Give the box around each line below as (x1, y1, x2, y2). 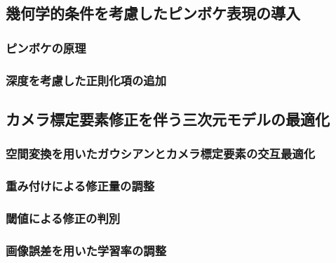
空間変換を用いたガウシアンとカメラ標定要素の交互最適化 (6, 145, 316, 162)
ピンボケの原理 (6, 39, 86, 56)
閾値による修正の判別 (6, 209, 121, 226)
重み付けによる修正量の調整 (6, 177, 155, 195)
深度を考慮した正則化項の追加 (6, 71, 167, 89)
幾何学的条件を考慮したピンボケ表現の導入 (6, 2, 300, 24)
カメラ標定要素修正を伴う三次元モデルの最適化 (6, 108, 330, 129)
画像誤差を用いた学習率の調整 (6, 241, 167, 259)
